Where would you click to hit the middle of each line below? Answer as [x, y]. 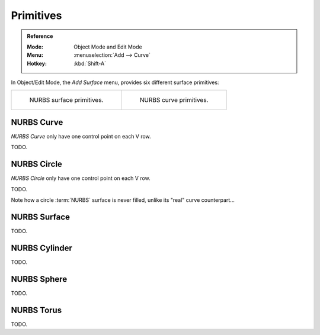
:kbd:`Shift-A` [90, 63]
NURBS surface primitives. [66, 99]
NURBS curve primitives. [174, 99]
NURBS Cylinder [41, 248]
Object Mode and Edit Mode [108, 47]
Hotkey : [37, 63]
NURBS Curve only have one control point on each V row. [81, 137]
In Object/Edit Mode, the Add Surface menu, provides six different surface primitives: [115, 82]
